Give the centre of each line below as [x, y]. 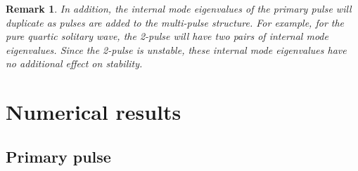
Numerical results [94, 112]
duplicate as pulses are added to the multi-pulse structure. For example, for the [175, 22]
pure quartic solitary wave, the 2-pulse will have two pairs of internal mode [167, 36]
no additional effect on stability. [74, 63]
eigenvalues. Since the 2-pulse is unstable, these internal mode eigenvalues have [176, 49]
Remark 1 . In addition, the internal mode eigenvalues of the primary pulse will [179, 8]
